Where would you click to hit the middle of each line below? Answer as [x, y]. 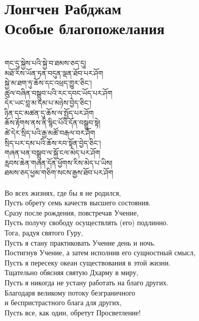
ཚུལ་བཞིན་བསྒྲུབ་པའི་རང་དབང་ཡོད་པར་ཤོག [59, 92]
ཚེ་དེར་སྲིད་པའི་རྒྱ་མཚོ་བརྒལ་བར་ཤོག [50, 133]
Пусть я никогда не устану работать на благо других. [87, 282]
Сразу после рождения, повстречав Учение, [72, 212]
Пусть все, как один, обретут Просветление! [73, 312]
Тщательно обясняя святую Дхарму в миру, [72, 272]
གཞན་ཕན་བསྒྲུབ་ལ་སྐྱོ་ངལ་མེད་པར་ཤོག [53, 153]
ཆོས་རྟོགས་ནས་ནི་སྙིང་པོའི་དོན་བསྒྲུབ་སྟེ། [53, 123]
